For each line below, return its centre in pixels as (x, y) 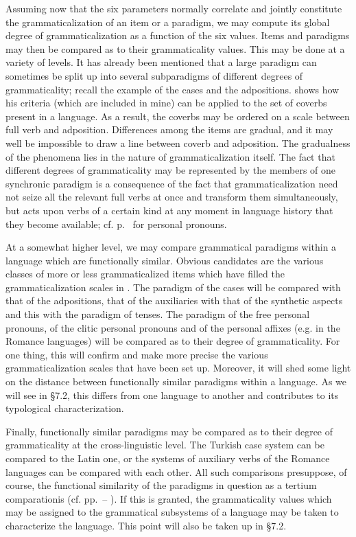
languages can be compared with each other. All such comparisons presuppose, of (176, 471)
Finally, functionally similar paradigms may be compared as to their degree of (169, 431)
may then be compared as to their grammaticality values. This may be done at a (175, 48)
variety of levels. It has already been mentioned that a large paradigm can (161, 62)
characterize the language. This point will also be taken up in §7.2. (146, 525)
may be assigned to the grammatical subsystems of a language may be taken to (172, 512)
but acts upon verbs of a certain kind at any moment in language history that (169, 210)
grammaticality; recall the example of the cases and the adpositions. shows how (173, 89)
